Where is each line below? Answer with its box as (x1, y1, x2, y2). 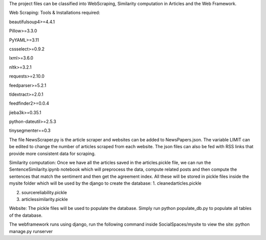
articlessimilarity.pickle (21, 196, 68, 202)
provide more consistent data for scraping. (9, 151, 96, 157)
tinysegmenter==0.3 (9, 127, 51, 133)
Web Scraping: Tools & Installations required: (9, 10, 100, 16)
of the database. (9, 212, 43, 218)
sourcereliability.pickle (21, 189, 67, 195)
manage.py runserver (9, 228, 53, 234)
